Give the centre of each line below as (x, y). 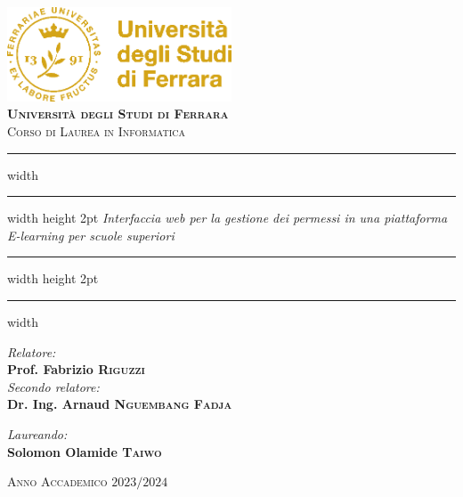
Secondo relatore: (53, 386)
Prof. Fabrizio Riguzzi (76, 369)
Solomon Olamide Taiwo (85, 451)
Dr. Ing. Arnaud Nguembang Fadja (120, 404)
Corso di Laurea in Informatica (97, 131)
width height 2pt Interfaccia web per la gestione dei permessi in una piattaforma (227, 218)
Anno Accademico (57, 481)
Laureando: (37, 433)
